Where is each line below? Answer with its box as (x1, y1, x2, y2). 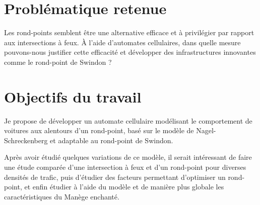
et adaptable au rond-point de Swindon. (50, 135, 173, 145)
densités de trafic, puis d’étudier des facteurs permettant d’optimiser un (4, 171, 226, 182)
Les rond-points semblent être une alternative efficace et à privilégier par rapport (4, 27, 254, 38)
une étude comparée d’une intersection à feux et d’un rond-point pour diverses (4, 162, 246, 172)
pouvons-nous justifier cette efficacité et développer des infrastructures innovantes (4, 47, 256, 57)
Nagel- (196, 125, 216, 136)
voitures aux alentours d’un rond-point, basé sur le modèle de (4, 125, 194, 136)
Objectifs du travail (4, 86, 142, 107)
